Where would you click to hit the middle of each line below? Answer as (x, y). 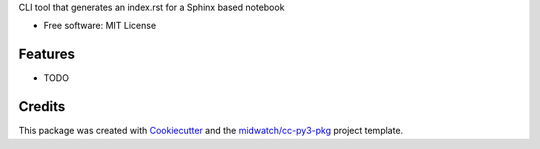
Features (46, 54)
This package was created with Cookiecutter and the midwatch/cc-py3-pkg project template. (211, 131)
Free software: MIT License (100, 26)
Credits (42, 106)
